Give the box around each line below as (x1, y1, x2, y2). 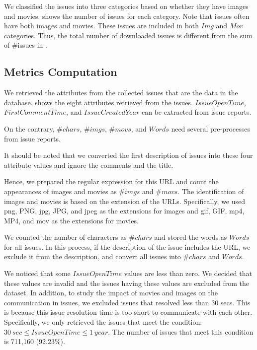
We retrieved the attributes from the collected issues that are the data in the (4, 87, 238, 98)
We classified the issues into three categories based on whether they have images (4, 1, 249, 11)
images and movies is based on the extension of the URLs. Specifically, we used (4, 196, 246, 206)
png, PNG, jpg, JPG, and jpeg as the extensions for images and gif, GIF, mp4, (4, 206, 245, 216)
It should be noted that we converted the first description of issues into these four (4, 150, 253, 160)
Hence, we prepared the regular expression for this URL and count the (4, 176, 219, 187)
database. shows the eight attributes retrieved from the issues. (4, 97, 193, 107)
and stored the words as (154, 232, 227, 242)
